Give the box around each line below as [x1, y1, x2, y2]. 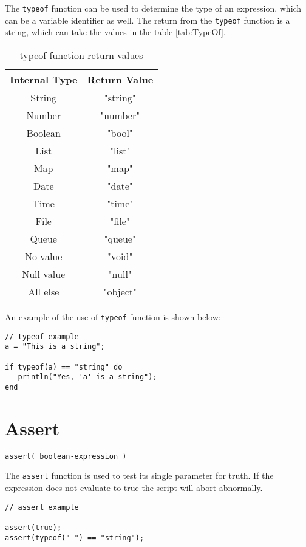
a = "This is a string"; [5, 342, 105, 351]
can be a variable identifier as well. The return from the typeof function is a [5, 13, 290, 26]
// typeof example [5, 332, 79, 341]
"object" [103, 284, 137, 298]
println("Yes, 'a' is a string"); [18, 373, 157, 382]
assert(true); [5, 523, 62, 532]
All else [28, 284, 59, 298]
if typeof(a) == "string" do [5, 362, 123, 371]
